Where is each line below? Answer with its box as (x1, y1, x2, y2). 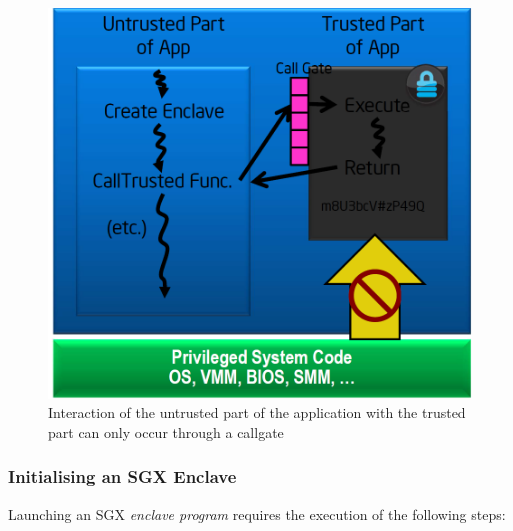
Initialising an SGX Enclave (8, 464, 237, 489)
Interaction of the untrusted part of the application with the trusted (48, 402, 466, 423)
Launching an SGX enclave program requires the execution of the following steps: (8, 503, 506, 524)
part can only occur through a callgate (48, 421, 284, 442)
